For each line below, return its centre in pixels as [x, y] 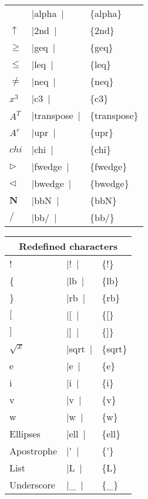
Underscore [32, 485]
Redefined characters [68, 246]
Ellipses [25, 434]
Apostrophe [33, 451]
